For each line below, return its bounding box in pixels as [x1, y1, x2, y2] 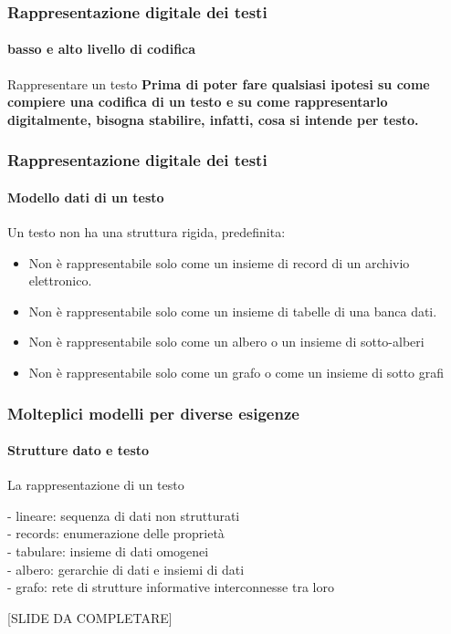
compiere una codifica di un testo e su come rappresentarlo [7, 92, 388, 111]
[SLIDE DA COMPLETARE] [7, 608, 173, 627]
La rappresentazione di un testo [7, 475, 184, 494]
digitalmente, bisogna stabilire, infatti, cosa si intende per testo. [7, 109, 419, 129]
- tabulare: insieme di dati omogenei [7, 542, 209, 561]
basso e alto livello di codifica [7, 39, 196, 58]
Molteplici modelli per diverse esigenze [7, 401, 299, 424]
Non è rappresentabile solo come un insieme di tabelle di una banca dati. [28, 301, 437, 320]
